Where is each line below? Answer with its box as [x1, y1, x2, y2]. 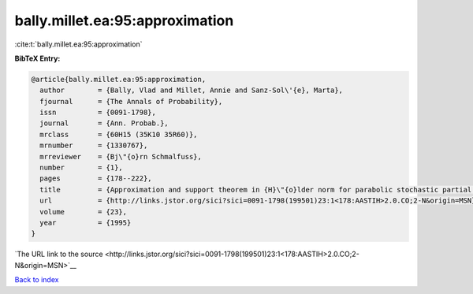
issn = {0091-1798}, [39, 108, 157, 117]
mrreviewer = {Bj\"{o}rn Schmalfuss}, [39, 152, 203, 161]
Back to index [14, 275, 59, 285]
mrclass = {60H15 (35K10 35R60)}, [39, 130, 198, 139]
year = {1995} [39, 218, 132, 227]
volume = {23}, [39, 207, 128, 216]
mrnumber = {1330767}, [39, 141, 148, 150]
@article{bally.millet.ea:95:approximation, [31, 75, 207, 84]
